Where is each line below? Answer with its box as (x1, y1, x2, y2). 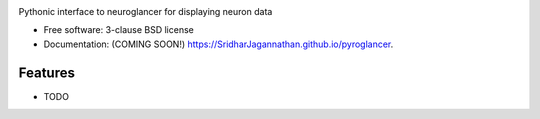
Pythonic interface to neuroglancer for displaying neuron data (18, 6, 273, 17)
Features (18, 64, 75, 81)
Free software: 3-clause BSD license (43, 24, 194, 36)
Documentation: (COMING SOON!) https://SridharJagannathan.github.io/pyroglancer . (43, 38, 394, 50)
